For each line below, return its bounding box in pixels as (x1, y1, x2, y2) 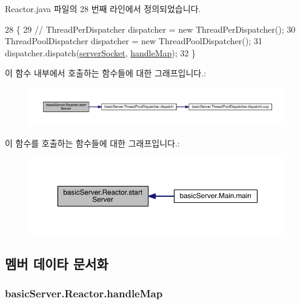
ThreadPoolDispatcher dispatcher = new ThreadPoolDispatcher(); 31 (5, 35, 262, 47)
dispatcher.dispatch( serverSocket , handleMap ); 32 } (5, 46, 196, 59)
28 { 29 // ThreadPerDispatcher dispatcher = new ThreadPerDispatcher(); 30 (5, 22, 296, 35)
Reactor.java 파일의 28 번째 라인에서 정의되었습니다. (5, 2, 201, 15)
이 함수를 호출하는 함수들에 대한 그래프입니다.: (5, 136, 180, 149)
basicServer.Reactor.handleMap (5, 286, 163, 301)
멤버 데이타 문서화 (5, 254, 108, 273)
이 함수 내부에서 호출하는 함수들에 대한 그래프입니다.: (5, 67, 206, 79)
